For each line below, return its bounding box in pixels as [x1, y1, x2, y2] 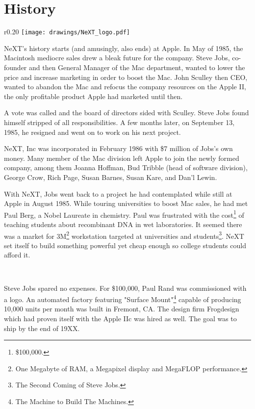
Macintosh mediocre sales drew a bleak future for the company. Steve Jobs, [4, 52, 230, 63]
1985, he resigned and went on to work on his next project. [4, 127, 181, 137]
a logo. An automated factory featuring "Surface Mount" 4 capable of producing [4, 293, 241, 304]
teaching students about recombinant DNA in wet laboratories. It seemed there [4, 219, 242, 229]
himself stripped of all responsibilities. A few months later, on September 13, [4, 117, 235, 127]
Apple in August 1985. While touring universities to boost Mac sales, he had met [4, 198, 248, 208]
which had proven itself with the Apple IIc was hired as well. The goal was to [4, 313, 237, 323]
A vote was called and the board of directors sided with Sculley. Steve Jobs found [4, 107, 249, 118]
